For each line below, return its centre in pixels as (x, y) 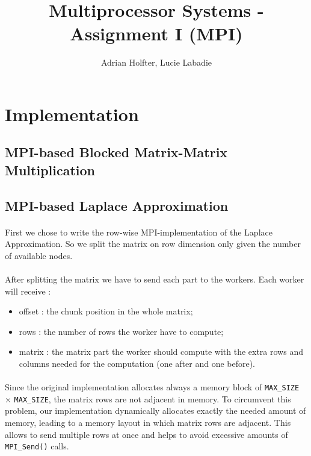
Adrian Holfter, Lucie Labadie (156, 62)
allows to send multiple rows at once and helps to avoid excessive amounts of (146, 434)
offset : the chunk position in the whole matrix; (106, 311)
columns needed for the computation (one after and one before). (137, 363)
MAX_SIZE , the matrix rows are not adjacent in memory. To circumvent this (152, 398)
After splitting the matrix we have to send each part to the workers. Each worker (155, 279)
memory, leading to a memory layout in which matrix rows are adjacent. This (148, 423)
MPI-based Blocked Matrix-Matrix (116, 152)
